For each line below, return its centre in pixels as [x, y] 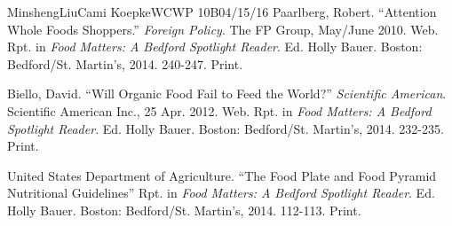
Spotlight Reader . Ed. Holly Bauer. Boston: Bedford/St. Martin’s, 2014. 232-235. [226, 128]
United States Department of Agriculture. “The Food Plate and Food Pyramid [222, 175]
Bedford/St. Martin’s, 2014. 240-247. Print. [125, 63]
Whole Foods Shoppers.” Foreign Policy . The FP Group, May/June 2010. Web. [223, 29]
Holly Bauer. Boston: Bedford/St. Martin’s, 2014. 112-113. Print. [184, 210]
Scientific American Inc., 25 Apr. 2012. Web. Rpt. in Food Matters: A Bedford [219, 110]
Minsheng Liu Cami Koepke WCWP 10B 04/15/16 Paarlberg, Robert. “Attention [222, 12]
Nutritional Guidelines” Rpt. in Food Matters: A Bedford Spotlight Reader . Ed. [221, 193]
